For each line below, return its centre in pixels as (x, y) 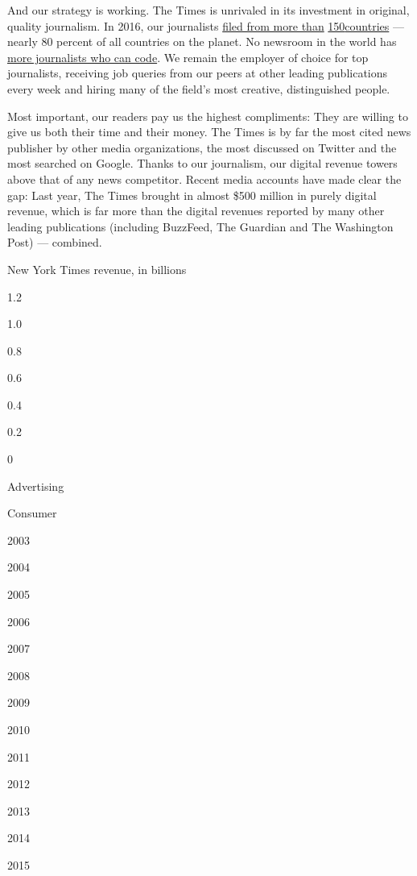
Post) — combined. (55, 242)
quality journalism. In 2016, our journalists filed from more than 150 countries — (206, 25)
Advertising (36, 486)
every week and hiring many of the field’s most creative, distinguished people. (199, 88)
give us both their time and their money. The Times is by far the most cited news (209, 132)
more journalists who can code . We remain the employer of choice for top (188, 57)
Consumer (32, 513)
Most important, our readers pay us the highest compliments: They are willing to (208, 116)
